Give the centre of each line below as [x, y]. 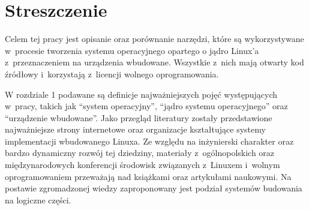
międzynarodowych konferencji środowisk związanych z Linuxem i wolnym [142, 165]
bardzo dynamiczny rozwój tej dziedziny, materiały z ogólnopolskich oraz [140, 153]
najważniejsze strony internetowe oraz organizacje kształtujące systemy [135, 129]
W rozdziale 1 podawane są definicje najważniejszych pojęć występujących [141, 94]
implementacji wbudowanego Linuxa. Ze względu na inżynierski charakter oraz [149, 141]
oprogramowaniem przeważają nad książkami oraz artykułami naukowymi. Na [148, 176]
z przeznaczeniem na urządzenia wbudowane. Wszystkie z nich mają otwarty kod [154, 62]
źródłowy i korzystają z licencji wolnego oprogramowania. [112, 73]
